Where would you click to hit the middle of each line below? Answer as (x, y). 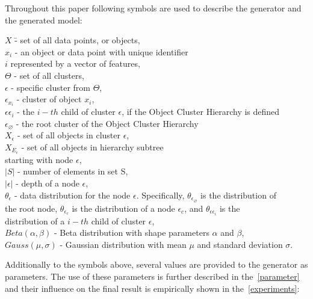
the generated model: (44, 20)
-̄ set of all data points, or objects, (77, 40)
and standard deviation (240, 244)
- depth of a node (48, 183)
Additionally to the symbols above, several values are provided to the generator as (156, 264)
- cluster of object (49, 99)
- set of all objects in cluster (69, 135)
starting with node (39, 159)
